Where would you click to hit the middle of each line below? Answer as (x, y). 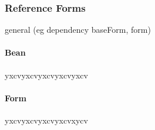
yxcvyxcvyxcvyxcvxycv (46, 120)
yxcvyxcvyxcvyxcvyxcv (46, 75)
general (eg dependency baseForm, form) (78, 30)
